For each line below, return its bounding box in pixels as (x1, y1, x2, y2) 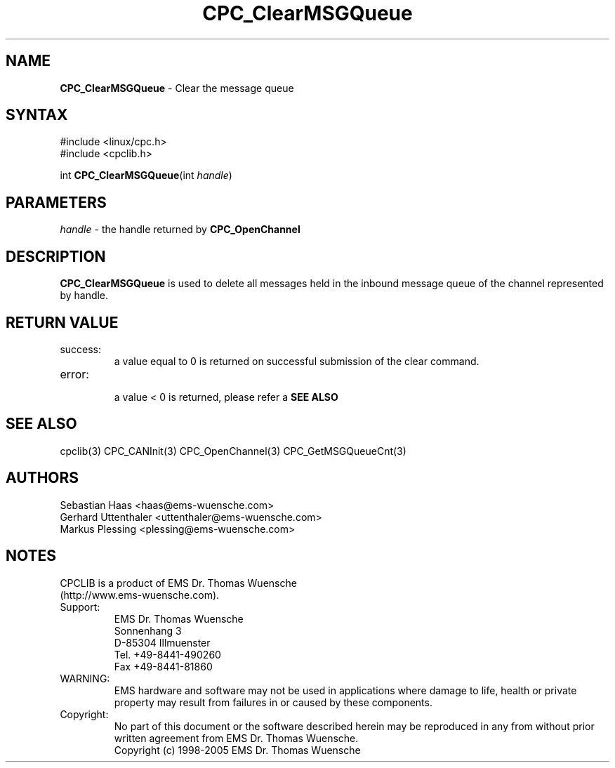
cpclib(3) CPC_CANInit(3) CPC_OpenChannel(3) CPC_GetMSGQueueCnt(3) (60, 444, 406, 457)
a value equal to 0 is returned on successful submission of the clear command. (114, 355, 480, 367)
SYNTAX (6, 106, 68, 124)
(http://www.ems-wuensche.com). (60, 588, 220, 601)
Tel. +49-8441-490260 (114, 648, 221, 661)
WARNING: (60, 672, 110, 684)
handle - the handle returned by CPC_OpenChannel (60, 223, 300, 236)
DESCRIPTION (6, 247, 106, 265)
